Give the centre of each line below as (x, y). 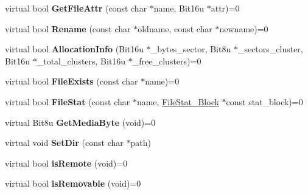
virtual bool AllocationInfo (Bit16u (75, 49)
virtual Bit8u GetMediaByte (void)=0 (80, 122)
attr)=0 (225, 8)
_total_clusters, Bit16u (81, 61)
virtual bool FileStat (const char (68, 101)
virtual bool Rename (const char (68, 28)
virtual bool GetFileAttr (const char (76, 8)
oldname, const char (175, 28)
